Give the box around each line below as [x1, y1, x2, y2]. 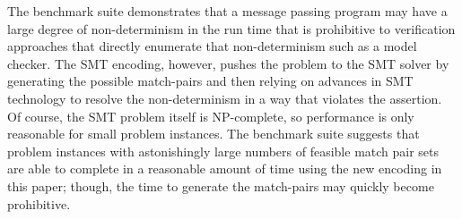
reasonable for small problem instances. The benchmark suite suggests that [7, 124, 420, 143]
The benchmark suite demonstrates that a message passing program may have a [7, 2, 448, 20]
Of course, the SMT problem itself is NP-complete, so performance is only [7, 106, 414, 125]
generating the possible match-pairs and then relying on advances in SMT [7, 72, 414, 90]
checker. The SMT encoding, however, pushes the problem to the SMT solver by [7, 54, 449, 72]
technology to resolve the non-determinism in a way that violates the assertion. [7, 88, 442, 107]
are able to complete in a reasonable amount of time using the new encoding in [7, 159, 442, 178]
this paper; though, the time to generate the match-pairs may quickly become [7, 176, 434, 195]
